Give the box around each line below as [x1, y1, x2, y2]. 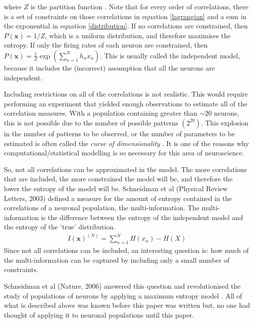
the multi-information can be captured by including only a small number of [4, 254, 230, 265]
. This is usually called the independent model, [100, 50, 240, 60]
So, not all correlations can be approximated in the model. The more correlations [4, 164, 247, 174]
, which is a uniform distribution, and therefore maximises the [45, 30, 231, 40]
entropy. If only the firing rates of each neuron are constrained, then [4, 40, 208, 50]
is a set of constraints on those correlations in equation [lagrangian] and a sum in [4, 11, 247, 21]
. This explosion [201, 117, 249, 127]
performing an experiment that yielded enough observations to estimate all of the [4, 98, 248, 108]
